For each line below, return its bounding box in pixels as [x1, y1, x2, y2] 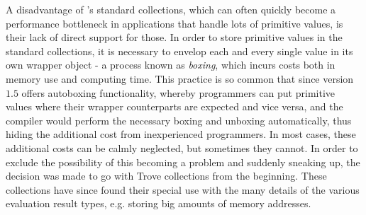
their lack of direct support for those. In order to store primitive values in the [6, 30, 343, 45]
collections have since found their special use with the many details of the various [6, 182, 360, 197]
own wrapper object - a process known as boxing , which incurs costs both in [6, 57, 335, 72]
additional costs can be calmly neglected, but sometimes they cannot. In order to [6, 140, 358, 155]
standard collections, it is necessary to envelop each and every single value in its [6, 43, 353, 58]
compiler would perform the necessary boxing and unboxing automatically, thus [6, 112, 352, 127]
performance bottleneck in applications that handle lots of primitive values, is [6, 16, 343, 30]
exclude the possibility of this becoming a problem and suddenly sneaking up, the [6, 154, 360, 169]
